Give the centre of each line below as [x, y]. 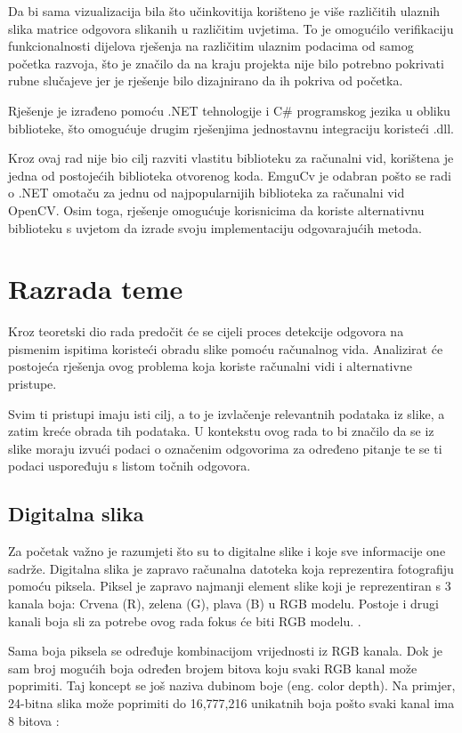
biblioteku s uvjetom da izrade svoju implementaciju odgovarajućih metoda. [215, 227]
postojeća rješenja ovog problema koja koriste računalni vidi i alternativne [210, 366]
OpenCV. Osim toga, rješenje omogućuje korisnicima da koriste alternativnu [216, 209]
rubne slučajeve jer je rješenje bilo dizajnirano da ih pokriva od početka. [206, 81]
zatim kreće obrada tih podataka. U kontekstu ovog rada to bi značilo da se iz [221, 431]
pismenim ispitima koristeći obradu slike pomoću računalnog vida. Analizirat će [226, 348]
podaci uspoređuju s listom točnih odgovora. [130, 466]
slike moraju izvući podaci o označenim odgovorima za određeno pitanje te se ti [225, 448]
